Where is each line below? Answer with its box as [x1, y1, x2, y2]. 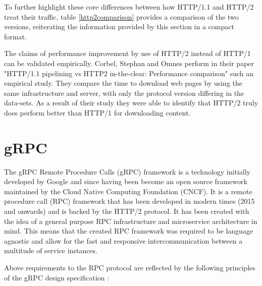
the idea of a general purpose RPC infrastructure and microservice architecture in [4, 215, 257, 226]
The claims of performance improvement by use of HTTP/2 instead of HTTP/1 [4, 48, 251, 59]
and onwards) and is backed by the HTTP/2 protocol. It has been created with [4, 206, 249, 216]
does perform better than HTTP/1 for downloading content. [4, 107, 191, 118]
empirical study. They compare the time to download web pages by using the [4, 78, 243, 88]
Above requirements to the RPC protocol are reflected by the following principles [4, 262, 255, 272]
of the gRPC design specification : [4, 272, 110, 282]
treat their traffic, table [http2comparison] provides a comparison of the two [4, 11, 239, 22]
